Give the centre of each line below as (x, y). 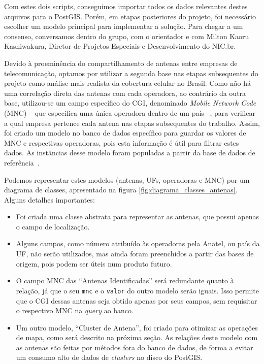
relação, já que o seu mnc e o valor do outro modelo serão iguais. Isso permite (137, 290)
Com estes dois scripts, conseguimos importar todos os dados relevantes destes (126, 6)
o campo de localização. (53, 226)
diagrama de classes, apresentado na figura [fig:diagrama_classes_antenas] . (121, 190)
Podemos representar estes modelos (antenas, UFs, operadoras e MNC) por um (127, 179)
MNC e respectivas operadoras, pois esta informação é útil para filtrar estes (122, 142)
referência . (22, 162)
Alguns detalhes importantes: (49, 199)
